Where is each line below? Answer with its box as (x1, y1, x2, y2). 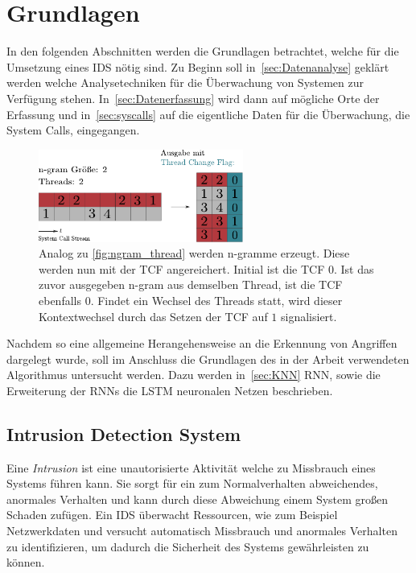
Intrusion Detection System (6, 421, 241, 446)
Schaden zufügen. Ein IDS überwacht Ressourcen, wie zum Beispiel (6, 506, 338, 523)
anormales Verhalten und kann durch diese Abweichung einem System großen (6, 490, 389, 507)
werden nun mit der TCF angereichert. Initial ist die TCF (39, 260, 325, 277)
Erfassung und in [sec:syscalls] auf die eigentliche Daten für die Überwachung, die (6, 105, 410, 122)
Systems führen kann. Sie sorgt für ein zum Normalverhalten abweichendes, (6, 475, 378, 492)
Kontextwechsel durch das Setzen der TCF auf (39, 307, 268, 324)
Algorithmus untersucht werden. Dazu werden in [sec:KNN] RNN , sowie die (6, 366, 381, 383)
